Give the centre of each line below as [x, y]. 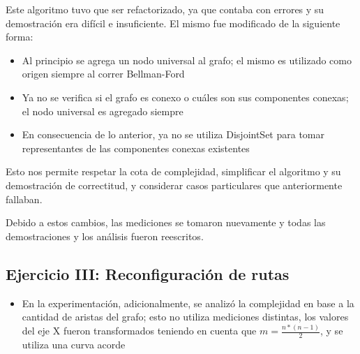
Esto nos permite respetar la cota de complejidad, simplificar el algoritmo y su [173, 171]
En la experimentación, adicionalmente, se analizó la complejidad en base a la [188, 303]
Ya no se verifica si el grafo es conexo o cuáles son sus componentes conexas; [185, 97]
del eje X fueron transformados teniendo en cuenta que [139, 331]
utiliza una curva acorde [74, 344]
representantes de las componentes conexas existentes [136, 148]
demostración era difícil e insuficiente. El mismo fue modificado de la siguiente [173, 23]
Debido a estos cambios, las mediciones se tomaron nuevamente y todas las [166, 222]
